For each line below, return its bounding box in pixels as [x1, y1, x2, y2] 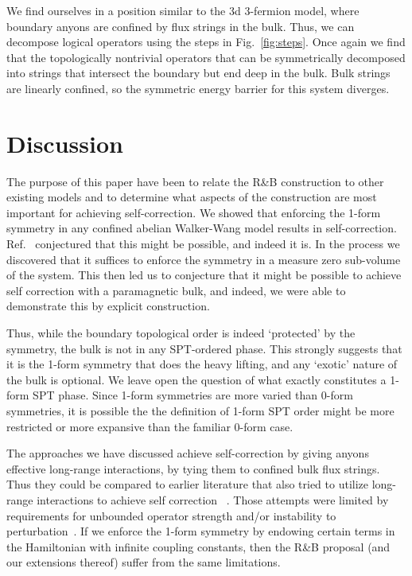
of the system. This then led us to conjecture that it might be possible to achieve [6, 267, 402, 283]
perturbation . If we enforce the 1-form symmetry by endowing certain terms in [6, 523, 395, 539]
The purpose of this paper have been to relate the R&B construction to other [6, 173, 384, 189]
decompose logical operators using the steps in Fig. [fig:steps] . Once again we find [6, 33, 406, 50]
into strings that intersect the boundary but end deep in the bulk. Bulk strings [6, 64, 391, 81]
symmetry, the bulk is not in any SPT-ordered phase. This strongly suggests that [6, 340, 402, 356]
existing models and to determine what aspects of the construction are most [6, 189, 377, 205]
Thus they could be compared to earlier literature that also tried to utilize [6, 476, 368, 492]
